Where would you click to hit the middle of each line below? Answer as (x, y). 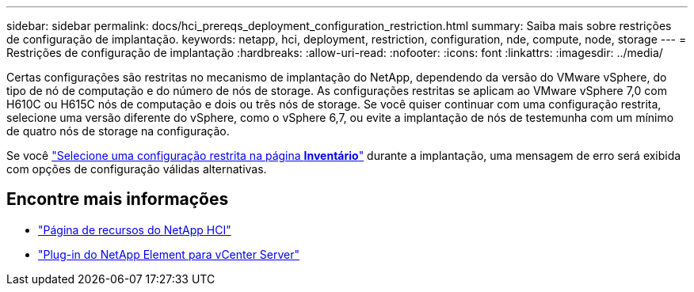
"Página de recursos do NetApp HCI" (135, 229)
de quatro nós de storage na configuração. (118, 131)
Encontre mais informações (118, 199)
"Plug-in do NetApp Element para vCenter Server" (169, 254)
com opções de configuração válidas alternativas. (137, 169)
